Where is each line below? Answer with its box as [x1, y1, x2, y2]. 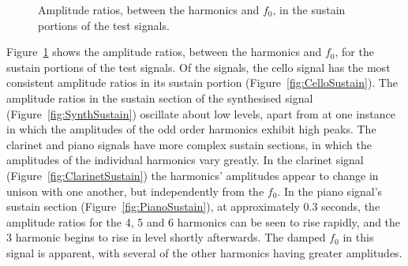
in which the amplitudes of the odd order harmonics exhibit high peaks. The [6, 121, 376, 137]
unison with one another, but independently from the [6, 182, 264, 199]
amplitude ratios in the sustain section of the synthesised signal [6, 89, 313, 106]
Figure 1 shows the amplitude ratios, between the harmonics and [6, 43, 322, 60]
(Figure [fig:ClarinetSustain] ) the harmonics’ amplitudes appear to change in [6, 167, 379, 183]
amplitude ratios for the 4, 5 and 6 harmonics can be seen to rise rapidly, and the [6, 213, 401, 230]
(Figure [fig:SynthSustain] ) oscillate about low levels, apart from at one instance [6, 105, 396, 122]
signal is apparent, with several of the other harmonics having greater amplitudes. [6, 244, 402, 260]
